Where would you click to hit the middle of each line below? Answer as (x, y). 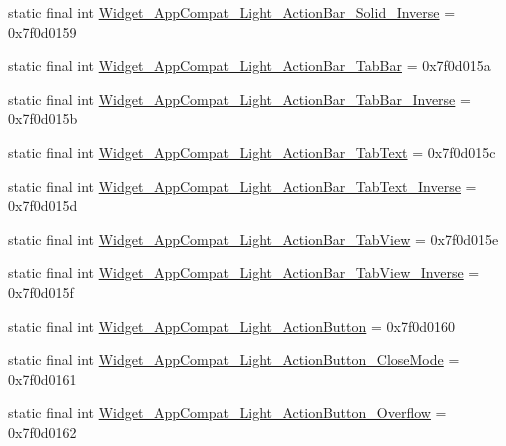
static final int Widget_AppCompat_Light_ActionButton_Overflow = (227, 412)
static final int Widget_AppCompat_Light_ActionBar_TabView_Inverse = (244, 272)
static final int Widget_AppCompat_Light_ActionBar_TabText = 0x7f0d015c (252, 151)
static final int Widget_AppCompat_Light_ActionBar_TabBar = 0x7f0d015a (249, 65)
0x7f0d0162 (42, 431)
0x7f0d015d (43, 205)
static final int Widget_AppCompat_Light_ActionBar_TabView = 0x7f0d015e (253, 238)
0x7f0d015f (41, 291)
